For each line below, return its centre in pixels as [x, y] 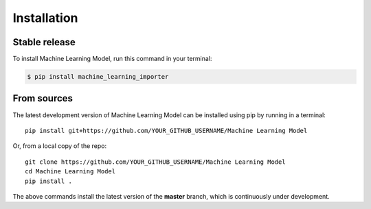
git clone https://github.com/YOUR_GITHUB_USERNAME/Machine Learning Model [155, 162]
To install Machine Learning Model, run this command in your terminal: [112, 59]
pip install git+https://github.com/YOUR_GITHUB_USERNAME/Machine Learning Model [166, 131]
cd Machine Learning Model [70, 172]
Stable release [44, 42]
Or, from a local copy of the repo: [59, 146]
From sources [43, 98]
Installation [45, 18]
